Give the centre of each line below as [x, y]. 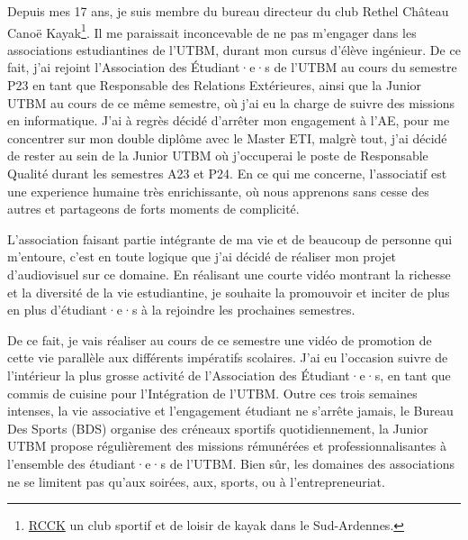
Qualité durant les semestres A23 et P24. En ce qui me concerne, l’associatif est [227, 173]
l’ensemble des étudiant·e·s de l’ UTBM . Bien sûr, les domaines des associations [231, 463]
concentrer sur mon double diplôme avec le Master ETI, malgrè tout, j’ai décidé [227, 137]
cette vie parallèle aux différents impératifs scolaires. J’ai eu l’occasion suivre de [228, 357]
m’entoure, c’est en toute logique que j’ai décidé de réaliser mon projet [202, 256]
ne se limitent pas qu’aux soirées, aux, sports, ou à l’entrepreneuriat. [196, 481]
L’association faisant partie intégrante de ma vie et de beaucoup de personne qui [230, 238]
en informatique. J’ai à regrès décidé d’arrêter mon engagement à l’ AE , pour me [229, 120]
